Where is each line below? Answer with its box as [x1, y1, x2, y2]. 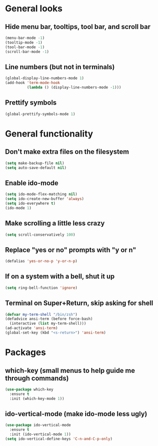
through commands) [5, 374, 69, 382]
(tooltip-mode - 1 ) [5, 40, 43, 45]
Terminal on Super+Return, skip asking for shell [5, 299, 153, 307]
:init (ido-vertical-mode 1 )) [9, 432, 71, 437]
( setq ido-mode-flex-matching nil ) [5, 192, 78, 197]
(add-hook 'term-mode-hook [5, 81, 60, 85]
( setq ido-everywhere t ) [5, 201, 56, 206]
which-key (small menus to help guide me [5, 366, 135, 375]
